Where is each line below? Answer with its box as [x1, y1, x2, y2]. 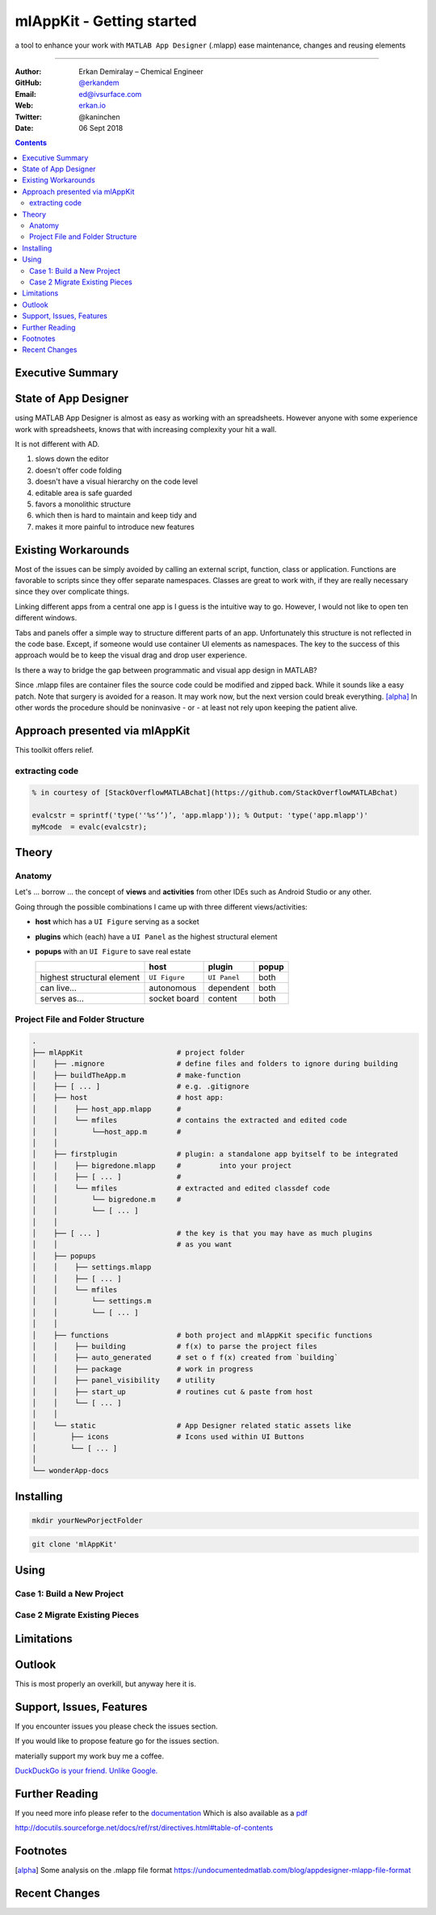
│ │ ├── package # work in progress [31, 1364, 254, 1373]
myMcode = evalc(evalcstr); [31, 822, 148, 831]
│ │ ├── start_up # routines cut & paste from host [31, 1387, 313, 1396]
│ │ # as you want [31, 1240, 233, 1249]
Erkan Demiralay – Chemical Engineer [78, 66, 203, 76]
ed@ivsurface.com [78, 89, 142, 99]
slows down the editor [35, 454, 109, 464]
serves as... [40, 993, 84, 1005]
